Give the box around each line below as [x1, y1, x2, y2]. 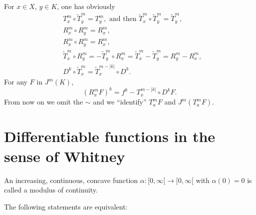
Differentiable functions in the [4, 126, 216, 146]
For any [4, 76, 27, 87]
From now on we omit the [4, 96, 83, 107]
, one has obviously [57, 1, 115, 11]
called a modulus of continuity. [4, 184, 98, 195]
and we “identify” [93, 96, 147, 107]
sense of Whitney [4, 145, 125, 166]
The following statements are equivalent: [4, 201, 128, 211]
